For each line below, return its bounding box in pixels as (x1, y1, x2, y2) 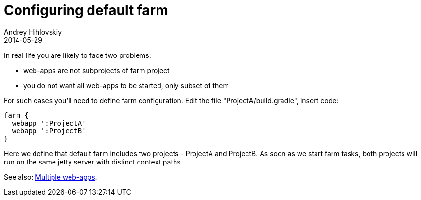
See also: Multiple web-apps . (4, 172, 97, 181)
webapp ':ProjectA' (12, 119, 86, 127)
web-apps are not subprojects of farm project (23, 66, 170, 74)
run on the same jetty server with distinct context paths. (4, 157, 183, 166)
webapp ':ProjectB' (12, 127, 86, 135)
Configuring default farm (4, 2, 168, 18)
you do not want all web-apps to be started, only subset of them (23, 81, 229, 90)
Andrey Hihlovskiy (4, 27, 62, 36)
